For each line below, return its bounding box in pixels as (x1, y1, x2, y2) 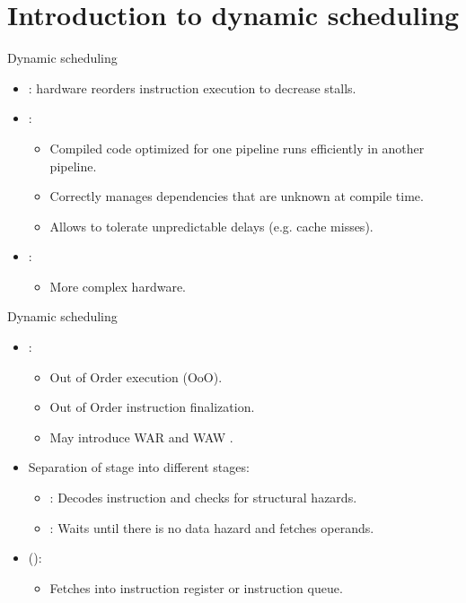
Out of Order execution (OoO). (49, 367, 223, 386)
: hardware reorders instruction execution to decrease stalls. (28, 78, 356, 97)
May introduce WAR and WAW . (49, 427, 233, 446)
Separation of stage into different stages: (28, 458, 250, 476)
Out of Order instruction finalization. (49, 398, 255, 416)
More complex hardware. (49, 276, 186, 295)
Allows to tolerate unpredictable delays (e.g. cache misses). (49, 216, 374, 235)
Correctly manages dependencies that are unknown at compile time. (49, 187, 424, 205)
